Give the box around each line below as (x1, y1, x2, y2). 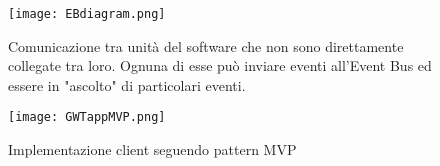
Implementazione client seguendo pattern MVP (8, 139, 297, 160)
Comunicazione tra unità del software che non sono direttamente (8, 35, 404, 56)
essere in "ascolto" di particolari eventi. (8, 74, 246, 95)
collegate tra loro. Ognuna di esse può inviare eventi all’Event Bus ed (8, 55, 432, 76)
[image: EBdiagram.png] (8, 7, 166, 21)
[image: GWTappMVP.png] (8, 110, 166, 125)
